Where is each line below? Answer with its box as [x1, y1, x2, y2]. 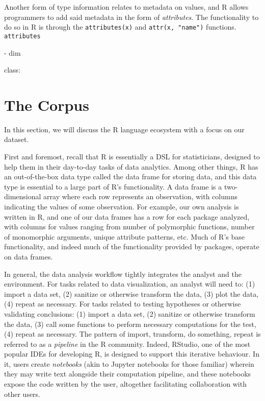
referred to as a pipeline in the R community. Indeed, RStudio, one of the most [4, 338, 251, 349]
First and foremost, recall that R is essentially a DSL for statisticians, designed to [4, 151, 260, 161]
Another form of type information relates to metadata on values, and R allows [4, 2, 249, 12]
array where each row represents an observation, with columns [43, 191, 237, 202]
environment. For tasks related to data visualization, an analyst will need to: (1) [4, 278, 255, 289]
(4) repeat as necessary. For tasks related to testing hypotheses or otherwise [4, 298, 241, 309]
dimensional [4, 191, 41, 202]
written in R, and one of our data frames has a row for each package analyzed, [4, 211, 250, 222]
